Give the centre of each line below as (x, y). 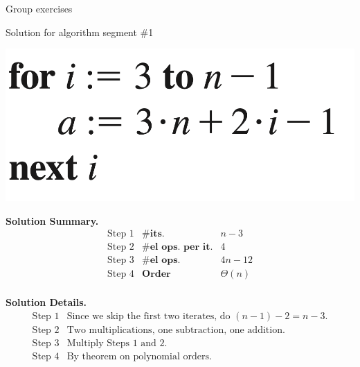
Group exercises (39, 8)
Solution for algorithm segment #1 (80, 32)
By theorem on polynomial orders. (139, 357)
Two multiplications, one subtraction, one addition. (176, 331)
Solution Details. (46, 302)
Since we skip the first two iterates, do (148, 317)
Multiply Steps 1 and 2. (117, 344)
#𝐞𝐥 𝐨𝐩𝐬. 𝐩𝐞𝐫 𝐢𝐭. (178, 247)
